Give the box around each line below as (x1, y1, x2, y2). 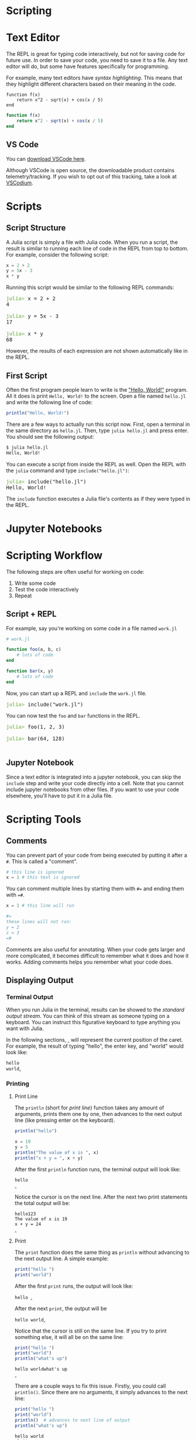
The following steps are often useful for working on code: (6, 568, 145, 575)
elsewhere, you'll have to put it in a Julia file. (6, 792, 113, 799)
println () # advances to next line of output (14, 1417, 130, 1423)
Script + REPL (6, 609, 57, 619)
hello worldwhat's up (14, 1367, 67, 1372)
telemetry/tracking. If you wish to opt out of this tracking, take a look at (6, 173, 177, 180)
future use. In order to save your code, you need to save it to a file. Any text (6, 57, 188, 64)
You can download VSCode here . (6, 155, 86, 162)
